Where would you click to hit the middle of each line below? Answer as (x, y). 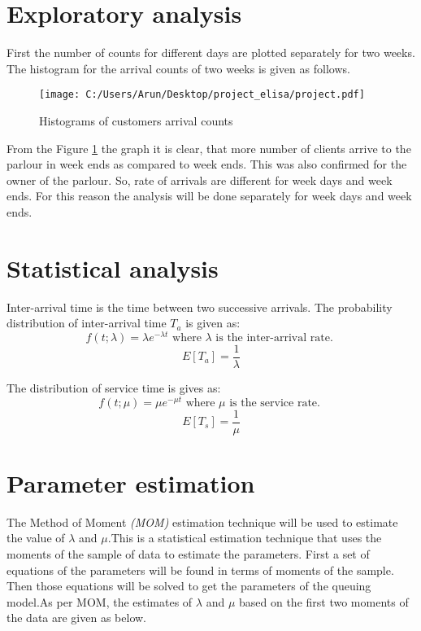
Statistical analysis (113, 267)
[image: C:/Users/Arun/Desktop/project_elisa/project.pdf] (202, 95)
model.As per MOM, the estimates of (100, 601)
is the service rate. (275, 403)
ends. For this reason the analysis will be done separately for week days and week (209, 196)
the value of (36, 538)
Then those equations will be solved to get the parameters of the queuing (189, 586)
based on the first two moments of (324, 601)
